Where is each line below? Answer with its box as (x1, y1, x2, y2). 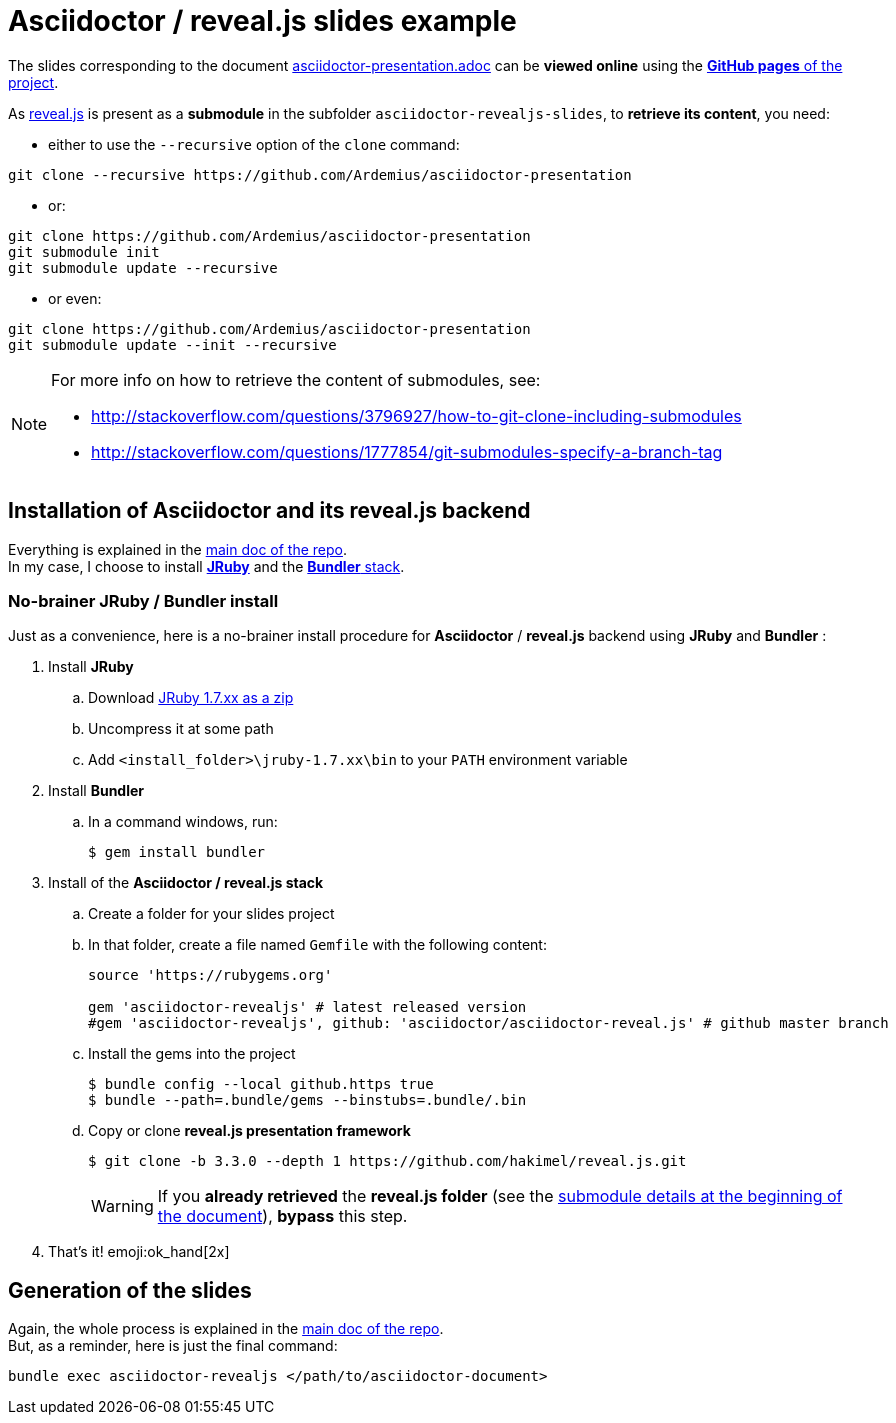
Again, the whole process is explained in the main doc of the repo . (8, 1320, 444, 1338)
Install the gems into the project (88, 1045, 296, 1063)
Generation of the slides (8, 1277, 252, 1303)
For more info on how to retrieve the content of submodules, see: (51, 369, 541, 390)
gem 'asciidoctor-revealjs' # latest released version (88, 999, 527, 1016)
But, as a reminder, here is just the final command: (8, 1337, 338, 1355)
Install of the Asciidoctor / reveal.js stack (48, 874, 324, 892)
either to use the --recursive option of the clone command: (48, 135, 460, 153)
